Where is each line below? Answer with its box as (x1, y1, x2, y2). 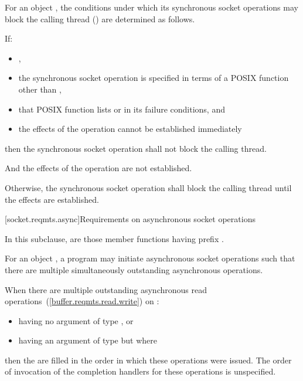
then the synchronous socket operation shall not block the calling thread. (5, 142, 267, 154)
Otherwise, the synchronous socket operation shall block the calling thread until (5, 181, 292, 193)
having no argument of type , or (18, 314, 134, 326)
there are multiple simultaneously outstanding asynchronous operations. (5, 263, 263, 275)
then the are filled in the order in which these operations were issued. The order (5, 353, 292, 366)
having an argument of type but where (18, 334, 157, 346)
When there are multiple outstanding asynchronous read (5, 283, 207, 295)
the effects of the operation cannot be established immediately (18, 123, 242, 135)
